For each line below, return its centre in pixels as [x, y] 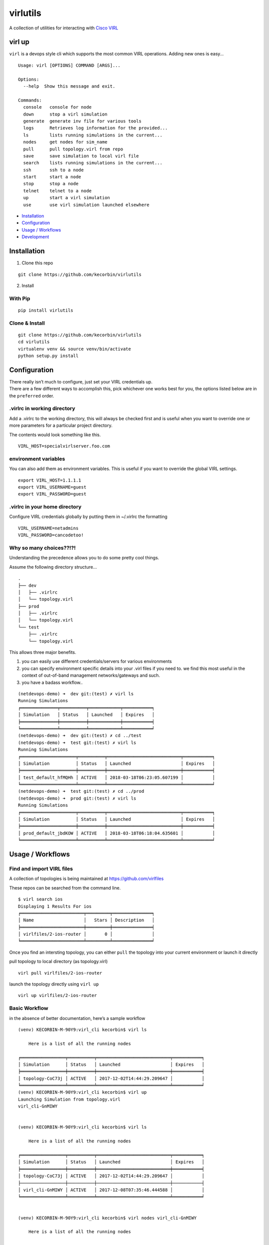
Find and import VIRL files [41, 869]
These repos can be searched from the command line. [65, 888]
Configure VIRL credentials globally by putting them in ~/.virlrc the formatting [88, 517]
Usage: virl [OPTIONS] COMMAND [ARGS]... [69, 65]
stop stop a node [51, 184]
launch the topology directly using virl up [54, 984]
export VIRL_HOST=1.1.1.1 [50, 480]
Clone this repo [37, 263]
